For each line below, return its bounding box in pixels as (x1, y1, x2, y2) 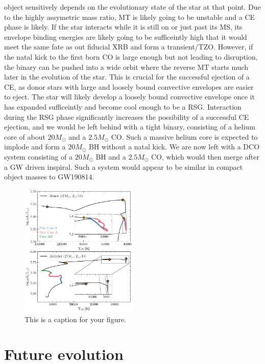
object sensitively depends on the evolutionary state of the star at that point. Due (4, 2, 261, 12)
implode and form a (4, 141, 66, 152)
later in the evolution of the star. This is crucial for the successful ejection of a (4, 71, 250, 82)
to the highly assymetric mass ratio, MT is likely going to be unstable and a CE (4, 11, 255, 22)
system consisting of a (4, 151, 73, 162)
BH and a (95, 151, 126, 162)
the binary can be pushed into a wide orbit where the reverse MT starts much (4, 61, 249, 72)
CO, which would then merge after (151, 151, 259, 162)
